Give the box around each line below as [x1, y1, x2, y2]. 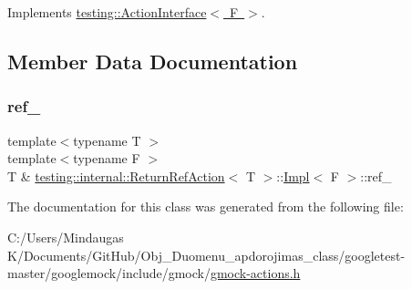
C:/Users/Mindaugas [7, 227, 124, 246]
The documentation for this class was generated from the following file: [7, 197, 404, 216]
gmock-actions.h [210, 263, 301, 283]
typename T [73, 130, 141, 150]
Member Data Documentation [7, 46, 298, 75]
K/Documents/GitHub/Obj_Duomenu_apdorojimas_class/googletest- [7, 245, 406, 264]
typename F [73, 149, 140, 168]
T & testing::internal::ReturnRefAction [7, 166, 225, 185]
